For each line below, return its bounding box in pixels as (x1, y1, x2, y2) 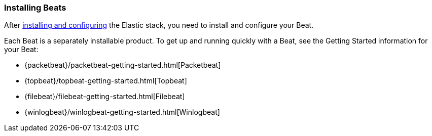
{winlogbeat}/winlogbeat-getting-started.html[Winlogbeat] (24, 108, 220, 117)
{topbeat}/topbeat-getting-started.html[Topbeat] (24, 76, 187, 85)
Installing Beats (4, 3, 66, 13)
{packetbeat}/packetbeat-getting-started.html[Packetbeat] (24, 61, 221, 70)
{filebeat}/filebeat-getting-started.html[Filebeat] (24, 92, 185, 101)
